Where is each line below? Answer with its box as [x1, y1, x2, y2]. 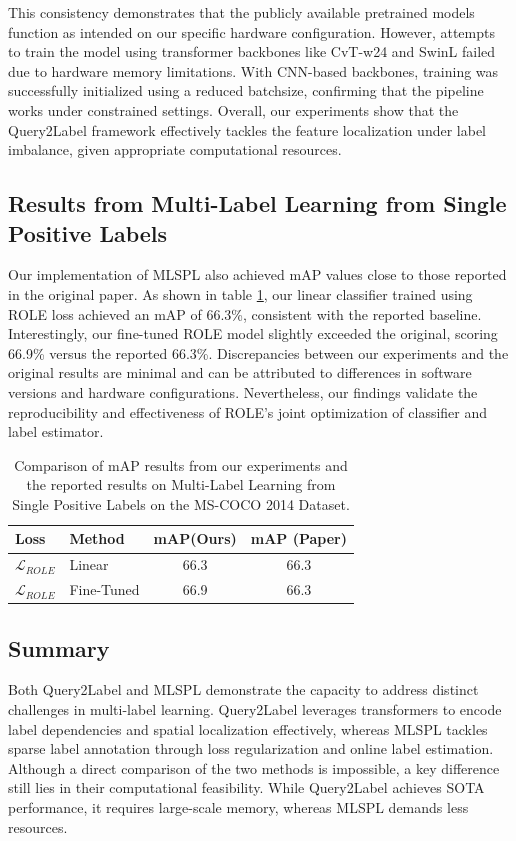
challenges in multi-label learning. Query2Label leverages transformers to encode [8, 699, 502, 720]
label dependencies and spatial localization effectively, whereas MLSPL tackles [8, 718, 488, 739]
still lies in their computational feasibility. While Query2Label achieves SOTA [8, 777, 485, 798]
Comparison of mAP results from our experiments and [14, 454, 348, 475]
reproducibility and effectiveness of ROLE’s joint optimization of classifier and [8, 401, 488, 422]
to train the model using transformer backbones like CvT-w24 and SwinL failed [8, 41, 496, 62]
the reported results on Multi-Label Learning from [26, 474, 336, 495]
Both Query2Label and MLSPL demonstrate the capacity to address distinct [8, 679, 479, 700]
